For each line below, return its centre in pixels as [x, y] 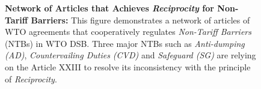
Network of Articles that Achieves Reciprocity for [109, 8]
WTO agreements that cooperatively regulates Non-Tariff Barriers [128, 32]
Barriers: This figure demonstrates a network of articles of [140, 20]
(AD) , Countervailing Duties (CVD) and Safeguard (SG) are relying [130, 55]
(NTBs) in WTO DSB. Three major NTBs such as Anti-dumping [125, 43]
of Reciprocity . [31, 78]
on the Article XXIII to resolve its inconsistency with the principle [128, 66]
